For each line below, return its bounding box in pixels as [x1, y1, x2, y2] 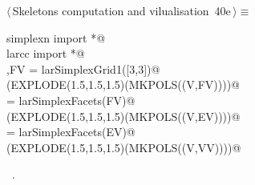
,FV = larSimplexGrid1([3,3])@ [6, 60, 160, 77]
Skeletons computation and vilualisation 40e [12, 2, 231, 18]
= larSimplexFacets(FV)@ [6, 91, 136, 108]
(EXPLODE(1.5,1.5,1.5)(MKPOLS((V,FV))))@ [6, 76, 240, 93]
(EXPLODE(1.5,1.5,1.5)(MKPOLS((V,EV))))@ [6, 107, 241, 124]
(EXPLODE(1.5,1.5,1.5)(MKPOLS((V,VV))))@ [6, 139, 241, 155]
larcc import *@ [6, 45, 85, 62]
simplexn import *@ [6, 29, 106, 46]
